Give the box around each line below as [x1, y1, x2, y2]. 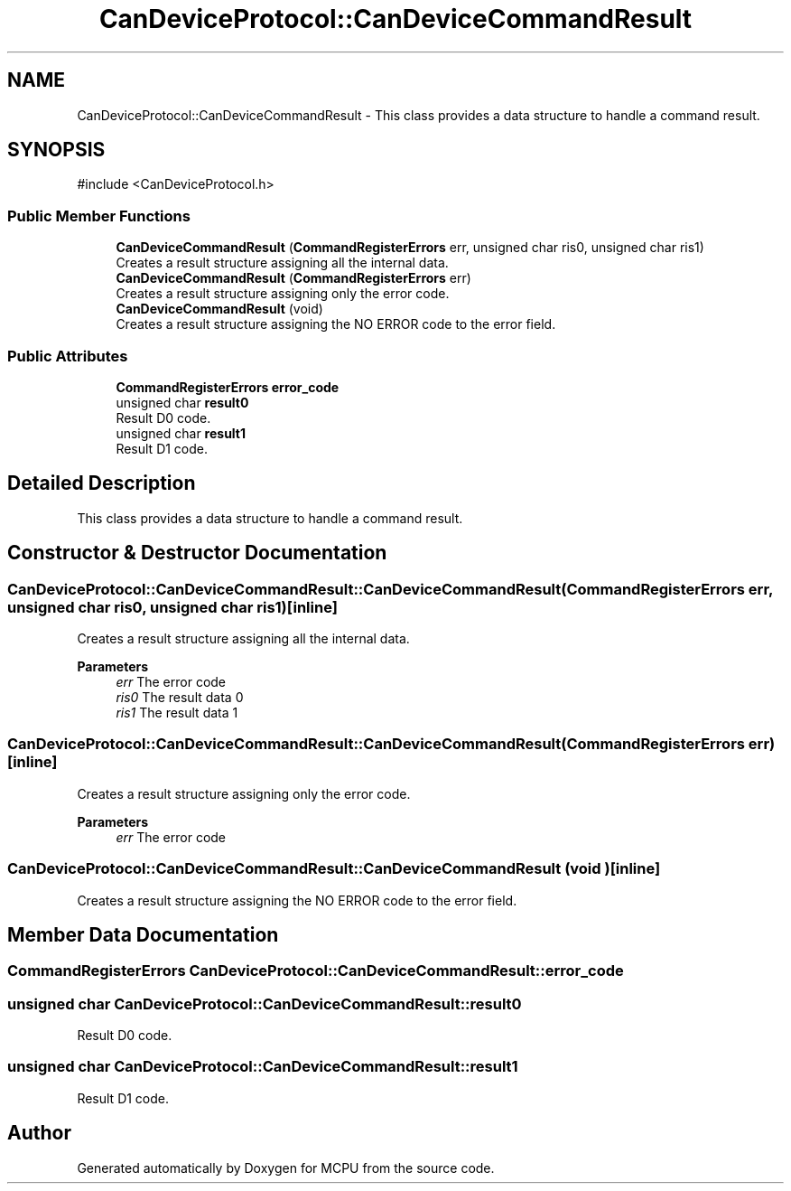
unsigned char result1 [116, 425, 247, 441]
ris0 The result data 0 [116, 689, 244, 705]
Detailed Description [7, 472, 196, 495]
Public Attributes [7, 346, 128, 365]
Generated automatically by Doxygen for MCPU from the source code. [77, 1159, 495, 1176]
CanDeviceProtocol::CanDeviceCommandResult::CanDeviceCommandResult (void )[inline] [7, 859, 661, 878]
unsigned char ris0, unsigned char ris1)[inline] [7, 597, 339, 616]
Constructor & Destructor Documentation [7, 541, 387, 565]
